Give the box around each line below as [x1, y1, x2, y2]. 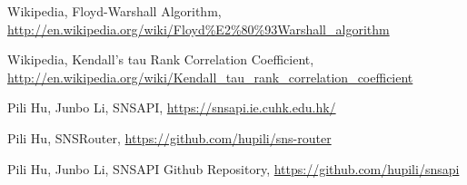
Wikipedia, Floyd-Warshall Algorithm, [7, 2, 222, 20]
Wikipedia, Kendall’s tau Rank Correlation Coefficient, [7, 50, 314, 69]
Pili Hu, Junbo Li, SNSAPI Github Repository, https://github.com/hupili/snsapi [7, 159, 460, 178]
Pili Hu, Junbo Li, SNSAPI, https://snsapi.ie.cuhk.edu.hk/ [7, 98, 336, 117]
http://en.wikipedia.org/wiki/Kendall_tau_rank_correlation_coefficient [7, 67, 413, 86]
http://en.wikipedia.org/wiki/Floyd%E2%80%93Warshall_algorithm [7, 19, 390, 38]
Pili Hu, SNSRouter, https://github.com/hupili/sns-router [7, 128, 332, 147]
